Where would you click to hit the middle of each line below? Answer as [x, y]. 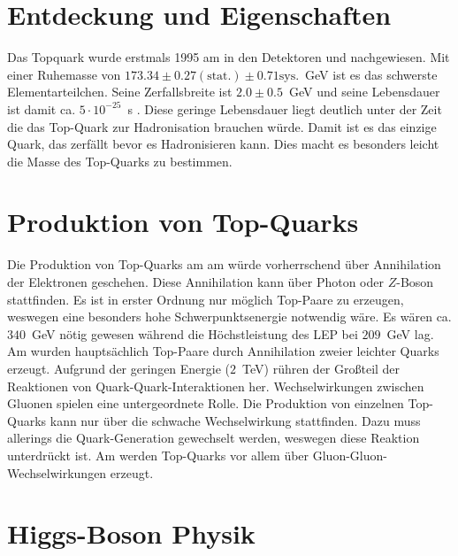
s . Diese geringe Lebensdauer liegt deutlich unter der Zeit [285, 108]
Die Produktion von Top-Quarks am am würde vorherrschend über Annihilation [224, 264]
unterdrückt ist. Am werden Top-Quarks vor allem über [158, 455]
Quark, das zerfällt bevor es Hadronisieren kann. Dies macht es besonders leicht [223, 144]
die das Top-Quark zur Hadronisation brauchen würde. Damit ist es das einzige [222, 126]
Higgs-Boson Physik [131, 533]
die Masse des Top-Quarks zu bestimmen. [120, 161]
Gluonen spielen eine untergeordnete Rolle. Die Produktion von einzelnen [206, 403]
